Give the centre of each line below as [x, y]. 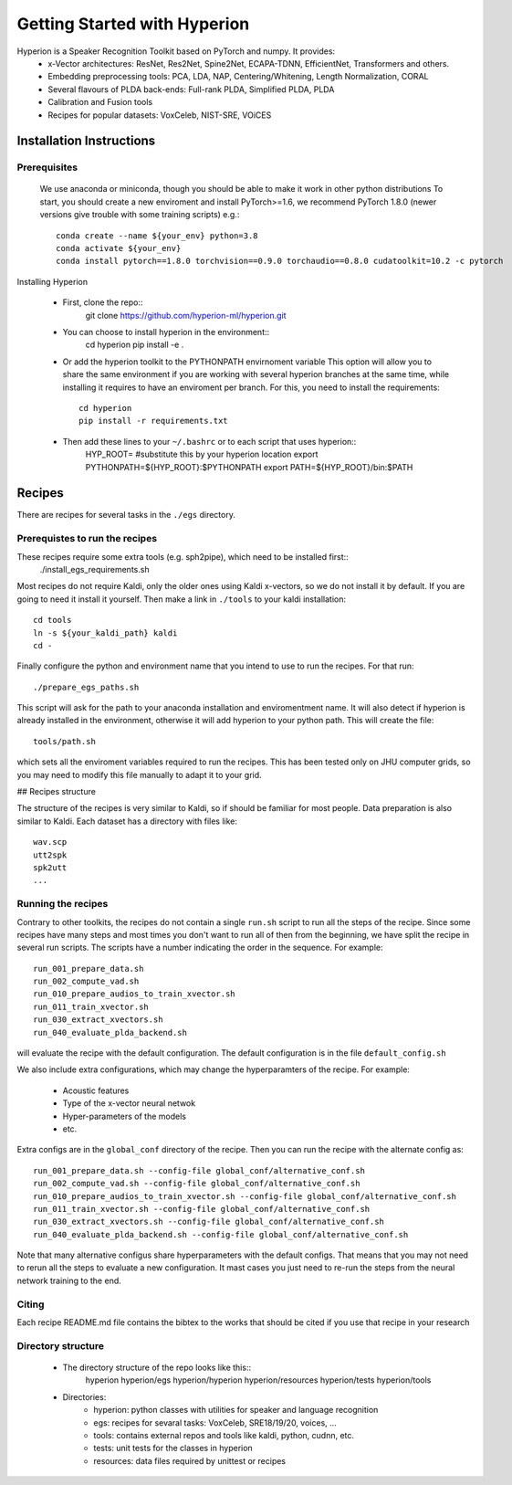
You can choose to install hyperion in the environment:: [166, 332]
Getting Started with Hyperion [133, 24]
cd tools [52, 620]
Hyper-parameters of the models [125, 1116]
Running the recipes [63, 904]
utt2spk [50, 855]
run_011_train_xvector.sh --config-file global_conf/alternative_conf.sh [202, 1209]
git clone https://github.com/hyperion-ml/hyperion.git [186, 315]
